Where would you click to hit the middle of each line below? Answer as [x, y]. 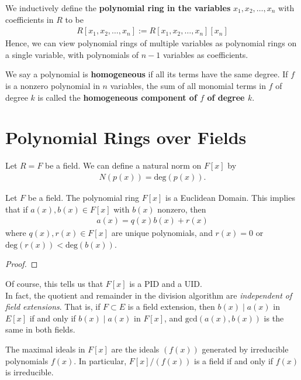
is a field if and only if [234, 360]
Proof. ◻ [22, 264]
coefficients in [30, 19]
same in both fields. [40, 329]
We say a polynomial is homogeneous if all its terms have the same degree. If [147, 74]
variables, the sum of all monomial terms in [188, 85]
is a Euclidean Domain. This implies [230, 197]
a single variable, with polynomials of [72, 54]
